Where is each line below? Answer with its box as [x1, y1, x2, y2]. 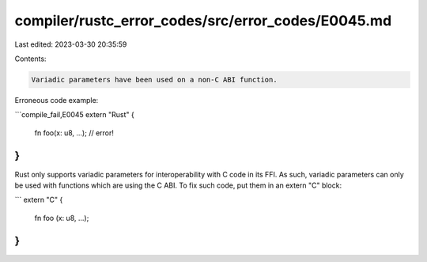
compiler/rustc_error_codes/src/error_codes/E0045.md [14, 12, 392, 29]
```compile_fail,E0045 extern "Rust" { [14, 110, 134, 120]
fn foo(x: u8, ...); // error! [34, 127, 115, 138]
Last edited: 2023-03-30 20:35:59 [14, 40, 127, 49]
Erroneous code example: [14, 95, 99, 104]
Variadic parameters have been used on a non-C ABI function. [31, 75, 278, 84]
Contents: [14, 54, 47, 63]
